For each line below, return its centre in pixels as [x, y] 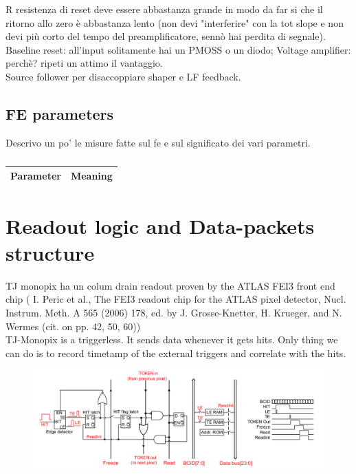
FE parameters [60, 113]
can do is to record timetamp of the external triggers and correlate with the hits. [176, 353]
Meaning [91, 176]
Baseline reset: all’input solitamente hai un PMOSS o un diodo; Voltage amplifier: [178, 49]
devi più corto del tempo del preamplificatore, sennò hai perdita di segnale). [166, 36]
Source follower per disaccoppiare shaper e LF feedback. [123, 76]
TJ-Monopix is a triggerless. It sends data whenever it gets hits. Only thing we [172, 340]
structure [50, 252]
